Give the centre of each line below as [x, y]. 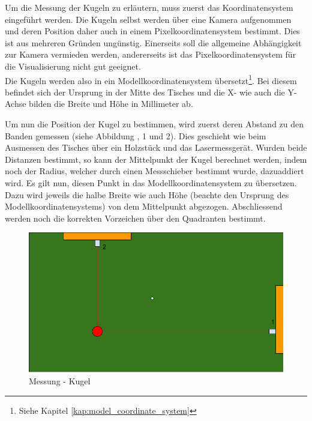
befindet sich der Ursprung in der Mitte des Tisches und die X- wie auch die [145, 92]
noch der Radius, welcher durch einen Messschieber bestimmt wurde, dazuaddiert [154, 171]
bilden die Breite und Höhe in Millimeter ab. [111, 104]
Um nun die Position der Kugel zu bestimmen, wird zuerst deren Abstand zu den [154, 124]
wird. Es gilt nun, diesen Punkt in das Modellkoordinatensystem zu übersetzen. [151, 182]
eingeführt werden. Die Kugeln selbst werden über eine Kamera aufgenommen [148, 19]
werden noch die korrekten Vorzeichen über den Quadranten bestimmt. [135, 218]
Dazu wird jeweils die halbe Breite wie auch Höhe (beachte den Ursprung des [147, 194]
